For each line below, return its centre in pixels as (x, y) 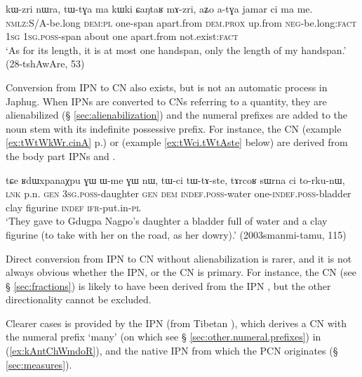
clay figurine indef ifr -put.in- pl (73, 207)
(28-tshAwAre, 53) (45, 64)
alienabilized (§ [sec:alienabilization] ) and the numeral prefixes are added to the (176, 115)
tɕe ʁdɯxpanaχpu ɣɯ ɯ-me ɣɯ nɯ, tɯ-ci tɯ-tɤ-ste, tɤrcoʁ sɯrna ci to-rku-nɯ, (175, 179)
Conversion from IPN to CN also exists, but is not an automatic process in (167, 87)
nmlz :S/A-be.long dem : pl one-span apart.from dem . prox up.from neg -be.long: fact (181, 22)
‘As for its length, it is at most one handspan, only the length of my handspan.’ (176, 49)
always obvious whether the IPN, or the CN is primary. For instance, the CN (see (181, 272)
